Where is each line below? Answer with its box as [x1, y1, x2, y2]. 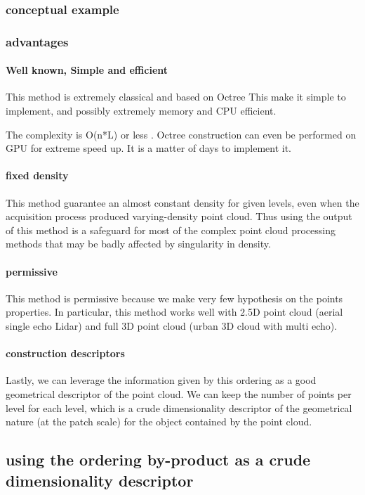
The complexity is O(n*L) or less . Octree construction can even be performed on [6, 127, 357, 141]
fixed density [6, 168, 69, 183]
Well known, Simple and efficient [6, 63, 168, 77]
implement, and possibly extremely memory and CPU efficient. [6, 103, 277, 118]
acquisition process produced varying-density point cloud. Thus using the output [6, 209, 352, 224]
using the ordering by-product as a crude [6, 449, 311, 470]
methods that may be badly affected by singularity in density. [6, 236, 271, 251]
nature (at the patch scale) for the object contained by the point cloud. [6, 414, 312, 429]
